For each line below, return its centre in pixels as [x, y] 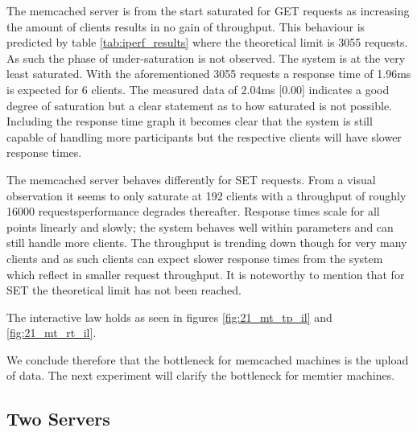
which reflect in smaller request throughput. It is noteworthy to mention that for [206, 274]
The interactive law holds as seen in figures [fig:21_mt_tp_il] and [169, 317]
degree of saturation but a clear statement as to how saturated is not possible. [199, 105]
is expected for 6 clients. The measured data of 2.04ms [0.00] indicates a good [198, 89]
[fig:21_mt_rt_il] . [52, 333]
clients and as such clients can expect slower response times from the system [195, 258]
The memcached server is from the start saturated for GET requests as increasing [208, 10]
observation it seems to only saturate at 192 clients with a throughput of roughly [206, 195]
